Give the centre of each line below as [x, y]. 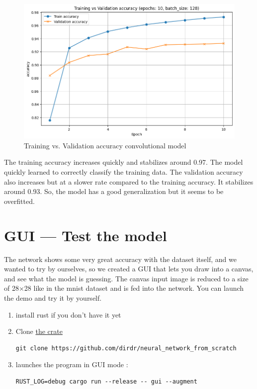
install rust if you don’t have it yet [68, 314]
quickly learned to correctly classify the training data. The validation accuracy [124, 172]
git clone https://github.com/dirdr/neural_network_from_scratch [126, 348]
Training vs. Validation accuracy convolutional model [105, 145]
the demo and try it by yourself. [53, 297]
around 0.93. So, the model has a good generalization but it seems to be [114, 191]
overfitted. [19, 201]
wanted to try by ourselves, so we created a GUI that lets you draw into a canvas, [129, 269]
